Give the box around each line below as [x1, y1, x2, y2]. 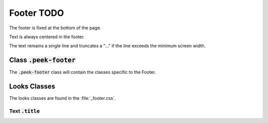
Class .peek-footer [9, 56, 76, 64]
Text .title [9, 107, 40, 114]
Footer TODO [9, 7, 64, 18]
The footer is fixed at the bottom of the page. [9, 25, 101, 31]
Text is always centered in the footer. [9, 34, 85, 40]
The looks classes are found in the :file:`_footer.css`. [9, 95, 116, 101]
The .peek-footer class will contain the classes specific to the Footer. [9, 69, 156, 75]
